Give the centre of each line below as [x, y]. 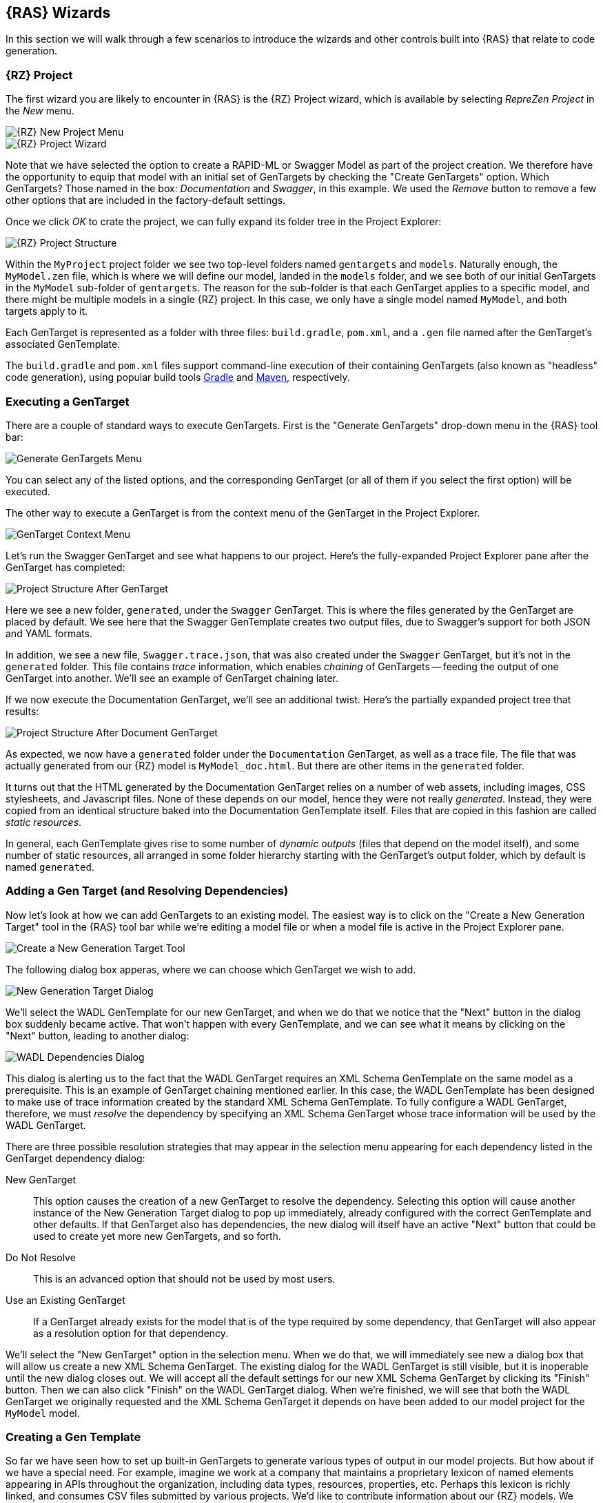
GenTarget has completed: [65, 567]
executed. [28, 491]
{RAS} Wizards [58, 13]
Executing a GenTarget [68, 401]
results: [22, 711]
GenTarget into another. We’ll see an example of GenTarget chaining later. [172, 678]
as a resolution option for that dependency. [131, 1333]
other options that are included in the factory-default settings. [146, 200]
